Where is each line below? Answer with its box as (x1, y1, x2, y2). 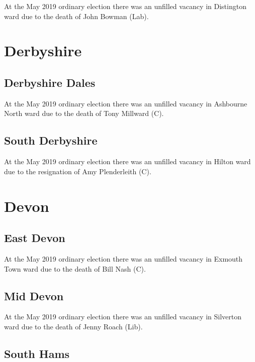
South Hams (4, 345, 70, 361)
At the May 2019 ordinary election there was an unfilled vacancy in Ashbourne (4, 98, 247, 108)
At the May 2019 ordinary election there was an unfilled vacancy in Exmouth (4, 253, 243, 264)
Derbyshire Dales (4, 74, 96, 90)
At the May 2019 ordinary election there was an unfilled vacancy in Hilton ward (4, 156, 251, 167)
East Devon (4, 230, 65, 246)
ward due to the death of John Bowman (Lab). (4, 11, 149, 21)
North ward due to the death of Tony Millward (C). (4, 108, 164, 118)
